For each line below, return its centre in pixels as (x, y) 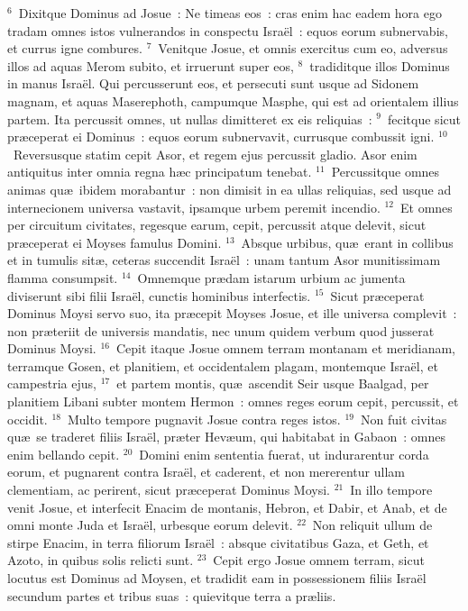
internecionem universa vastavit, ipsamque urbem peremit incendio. (194, 207)
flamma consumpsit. (63, 277)
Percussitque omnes (385, 172)
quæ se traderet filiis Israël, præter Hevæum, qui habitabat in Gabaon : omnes (226, 437)
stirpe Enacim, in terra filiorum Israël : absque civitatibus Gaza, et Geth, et (218, 542)
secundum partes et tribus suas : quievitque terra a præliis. (172, 595)
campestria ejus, (52, 383)
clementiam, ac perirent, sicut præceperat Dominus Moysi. (169, 490)
